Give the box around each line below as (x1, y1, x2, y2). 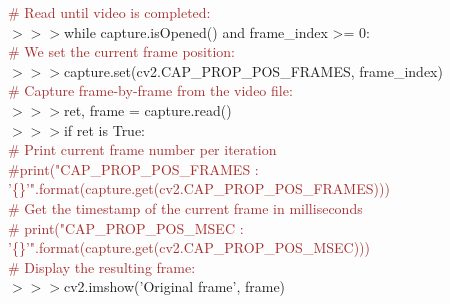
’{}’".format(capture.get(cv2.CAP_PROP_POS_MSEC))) (8, 237, 370, 258)
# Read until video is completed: (8, 2, 211, 22)
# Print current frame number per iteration (8, 139, 277, 160)
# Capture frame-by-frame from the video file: (8, 80, 293, 101)
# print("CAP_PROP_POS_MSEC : (8, 217, 244, 238)
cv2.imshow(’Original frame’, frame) (63, 276, 286, 297)
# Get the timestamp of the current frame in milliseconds (8, 197, 363, 218)
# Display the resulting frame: (8, 256, 196, 277)
